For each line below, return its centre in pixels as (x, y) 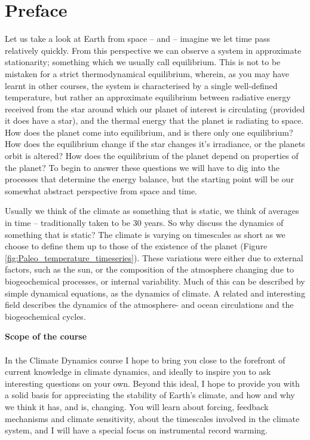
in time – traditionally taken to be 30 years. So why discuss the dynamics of (144, 223)
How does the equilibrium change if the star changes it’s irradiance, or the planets (155, 144)
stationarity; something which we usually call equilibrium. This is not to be (143, 62)
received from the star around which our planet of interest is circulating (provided (155, 109)
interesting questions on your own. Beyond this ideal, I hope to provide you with (152, 383)
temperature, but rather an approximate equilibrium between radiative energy (148, 97)
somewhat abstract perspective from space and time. (101, 190)
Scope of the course (46, 336)
